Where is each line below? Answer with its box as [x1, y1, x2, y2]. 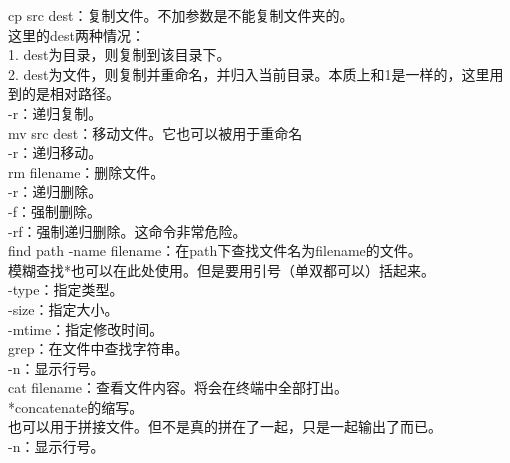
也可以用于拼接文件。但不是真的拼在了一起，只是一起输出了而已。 [8, 416, 442, 437]
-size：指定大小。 [8, 298, 119, 319]
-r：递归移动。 [8, 142, 103, 163]
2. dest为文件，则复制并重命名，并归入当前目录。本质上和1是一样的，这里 [8, 63, 490, 84]
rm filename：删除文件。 [8, 161, 165, 182]
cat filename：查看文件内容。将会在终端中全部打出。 [8, 377, 348, 398]
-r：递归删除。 [8, 181, 103, 202]
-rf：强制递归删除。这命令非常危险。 [8, 220, 247, 241]
